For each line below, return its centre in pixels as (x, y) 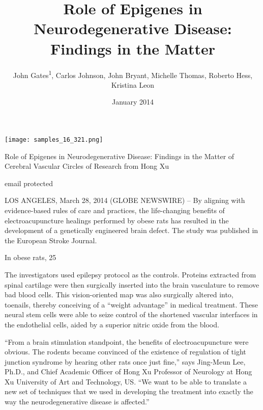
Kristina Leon (133, 84)
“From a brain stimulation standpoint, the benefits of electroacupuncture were (127, 341)
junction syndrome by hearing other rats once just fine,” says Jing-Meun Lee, (125, 361)
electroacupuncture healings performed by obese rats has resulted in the (117, 220)
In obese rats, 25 (31, 257)
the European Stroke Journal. (51, 240)
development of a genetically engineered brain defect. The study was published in (131, 230)
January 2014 (133, 102)
